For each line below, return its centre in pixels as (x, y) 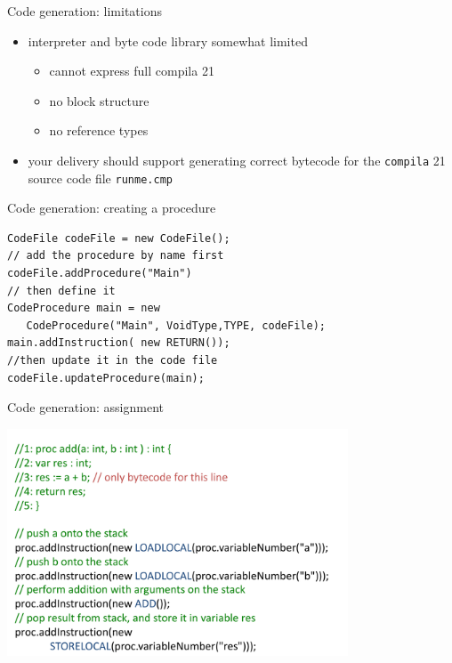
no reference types (99, 130)
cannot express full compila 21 (132, 71)
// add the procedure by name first (116, 256)
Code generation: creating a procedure (112, 208)
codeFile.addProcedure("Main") (100, 274)
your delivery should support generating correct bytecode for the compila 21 (237, 160)
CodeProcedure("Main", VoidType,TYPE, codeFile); (176, 325)
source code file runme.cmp (100, 178)
